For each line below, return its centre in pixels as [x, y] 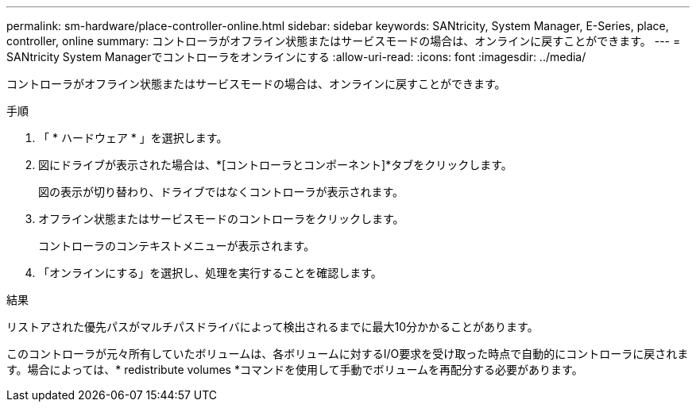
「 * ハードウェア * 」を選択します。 [133, 138]
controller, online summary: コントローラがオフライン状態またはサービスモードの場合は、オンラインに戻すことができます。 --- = [344, 41]
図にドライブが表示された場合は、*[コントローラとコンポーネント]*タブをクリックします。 [275, 165]
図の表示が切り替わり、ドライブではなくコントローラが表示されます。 [221, 192]
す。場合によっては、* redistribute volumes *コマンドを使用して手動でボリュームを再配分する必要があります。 [295, 370]
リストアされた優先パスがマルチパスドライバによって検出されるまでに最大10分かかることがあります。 [273, 327]
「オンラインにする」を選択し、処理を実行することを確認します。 [210, 273]
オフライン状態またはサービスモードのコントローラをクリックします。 [221, 219]
